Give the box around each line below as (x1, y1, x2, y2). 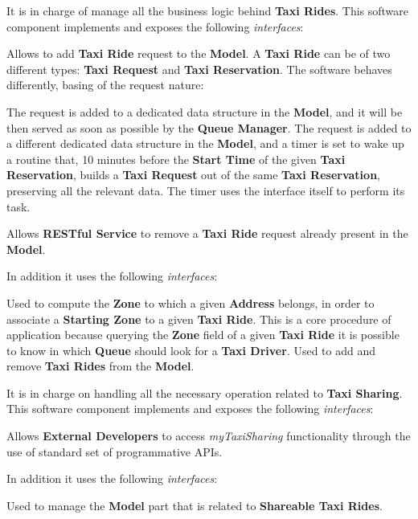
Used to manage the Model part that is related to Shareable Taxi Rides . (6, 497, 383, 513)
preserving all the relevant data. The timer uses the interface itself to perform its (6, 182, 405, 198)
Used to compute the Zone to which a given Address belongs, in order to (6, 294, 375, 311)
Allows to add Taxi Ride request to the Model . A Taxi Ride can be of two (6, 45, 391, 62)
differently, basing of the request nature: (6, 76, 204, 93)
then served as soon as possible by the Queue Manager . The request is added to (6, 119, 412, 136)
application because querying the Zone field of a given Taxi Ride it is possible (6, 326, 400, 343)
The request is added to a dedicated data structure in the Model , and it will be (6, 103, 403, 120)
